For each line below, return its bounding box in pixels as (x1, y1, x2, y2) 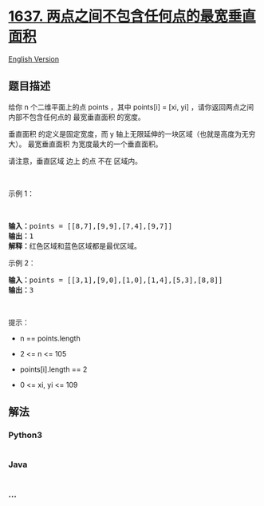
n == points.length (19, 333, 81, 343)
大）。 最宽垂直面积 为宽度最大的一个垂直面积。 (8, 139, 163, 149)
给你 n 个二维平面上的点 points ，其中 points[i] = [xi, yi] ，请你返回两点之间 (8, 102, 254, 112)
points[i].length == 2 (19, 365, 88, 374)
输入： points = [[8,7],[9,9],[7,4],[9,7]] (8, 221, 173, 230)
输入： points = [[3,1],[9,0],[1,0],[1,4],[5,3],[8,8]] (8, 275, 223, 285)
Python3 (8, 429, 42, 440)
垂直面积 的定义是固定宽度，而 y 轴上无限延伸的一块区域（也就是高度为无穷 (8, 129, 256, 138)
